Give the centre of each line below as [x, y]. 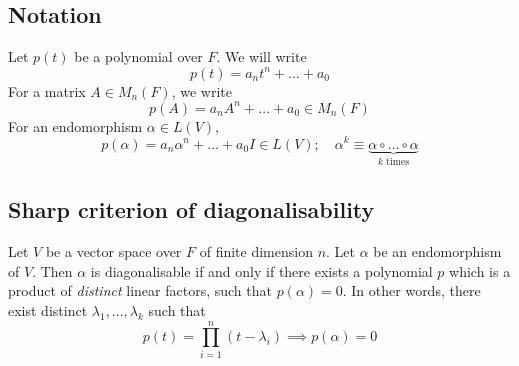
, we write [201, 90]
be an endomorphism [437, 251]
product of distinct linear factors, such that [140, 290]
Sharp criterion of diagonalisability [191, 209]
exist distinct [48, 309]
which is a [480, 270]
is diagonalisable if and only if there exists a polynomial [261, 270]
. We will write [261, 56]
